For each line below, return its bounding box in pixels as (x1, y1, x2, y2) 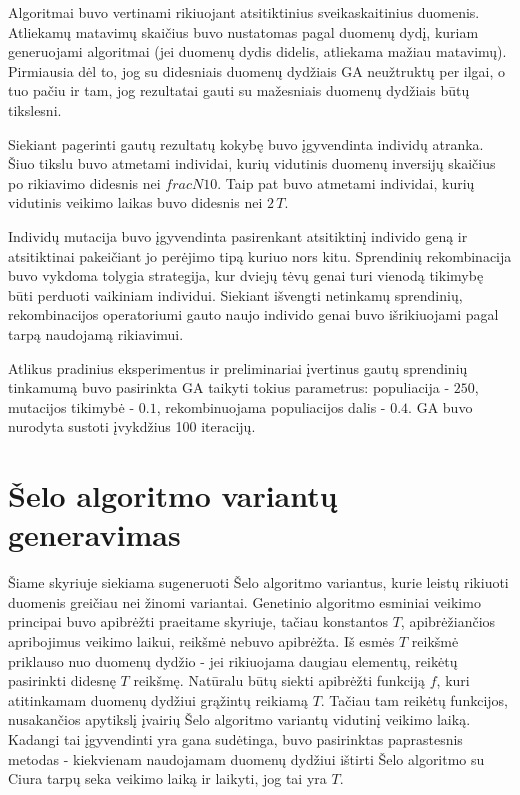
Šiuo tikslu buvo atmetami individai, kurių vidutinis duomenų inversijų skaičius (8, 153, 496, 174)
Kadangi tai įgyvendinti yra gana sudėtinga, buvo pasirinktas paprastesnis (8, 728, 463, 749)
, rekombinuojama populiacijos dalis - (156, 396, 386, 417)
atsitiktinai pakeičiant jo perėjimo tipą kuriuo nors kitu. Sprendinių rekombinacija (8, 245, 512, 266)
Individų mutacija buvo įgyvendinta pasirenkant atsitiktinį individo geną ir (8, 225, 468, 246)
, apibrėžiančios (400, 611, 496, 632)
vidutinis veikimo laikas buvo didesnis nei (8, 192, 263, 213)
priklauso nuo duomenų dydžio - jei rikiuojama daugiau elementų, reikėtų (8, 650, 458, 671)
